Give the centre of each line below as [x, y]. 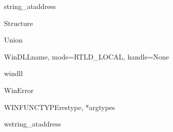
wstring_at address [33, 124]
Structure [19, 23]
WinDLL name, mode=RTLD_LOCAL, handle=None [87, 56]
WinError [19, 90]
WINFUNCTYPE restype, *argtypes [60, 107]
